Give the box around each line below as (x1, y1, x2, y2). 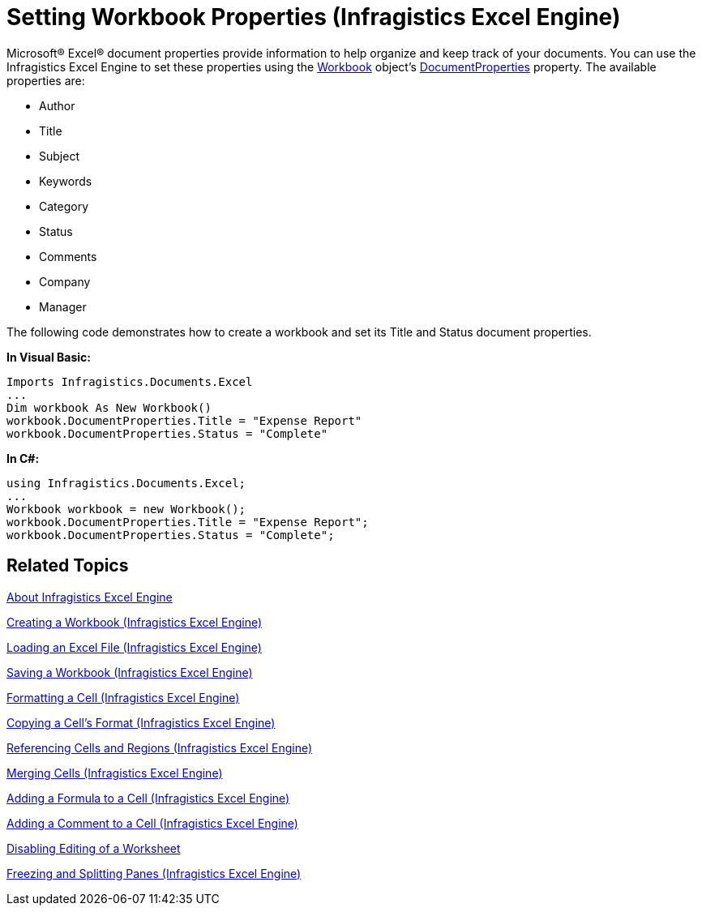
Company (39, 274, 91, 289)
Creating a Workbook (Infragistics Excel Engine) (6, 614, 263, 629)
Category (39, 199, 89, 213)
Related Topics (6, 555, 129, 576)
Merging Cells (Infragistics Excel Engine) (6, 765, 223, 780)
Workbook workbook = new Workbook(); (6, 502, 246, 516)
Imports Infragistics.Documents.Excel (6, 375, 253, 388)
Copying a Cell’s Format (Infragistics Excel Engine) (6, 715, 276, 730)
